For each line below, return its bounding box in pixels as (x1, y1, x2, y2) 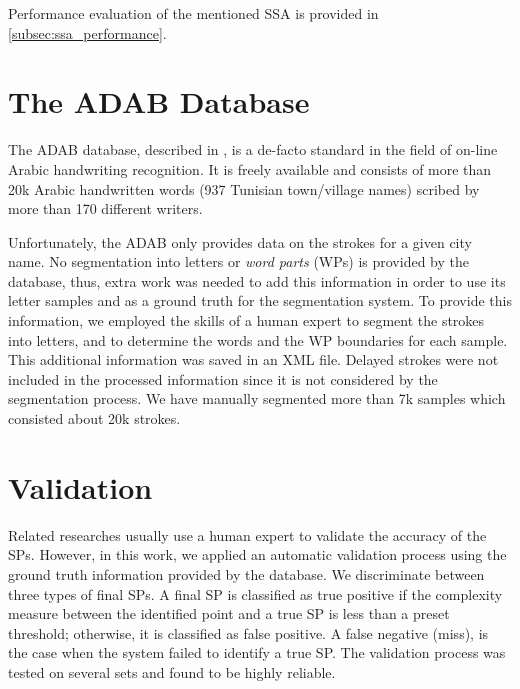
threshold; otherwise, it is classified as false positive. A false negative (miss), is (8, 622, 489, 643)
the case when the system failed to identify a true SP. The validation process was (8, 642, 506, 663)
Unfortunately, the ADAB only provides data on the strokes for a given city (8, 231, 472, 252)
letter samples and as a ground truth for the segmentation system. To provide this (8, 290, 512, 311)
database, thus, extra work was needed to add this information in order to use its (8, 270, 506, 291)
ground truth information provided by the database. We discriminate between (8, 563, 485, 584)
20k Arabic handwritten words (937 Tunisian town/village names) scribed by (8, 178, 480, 199)
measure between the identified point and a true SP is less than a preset (8, 603, 450, 624)
